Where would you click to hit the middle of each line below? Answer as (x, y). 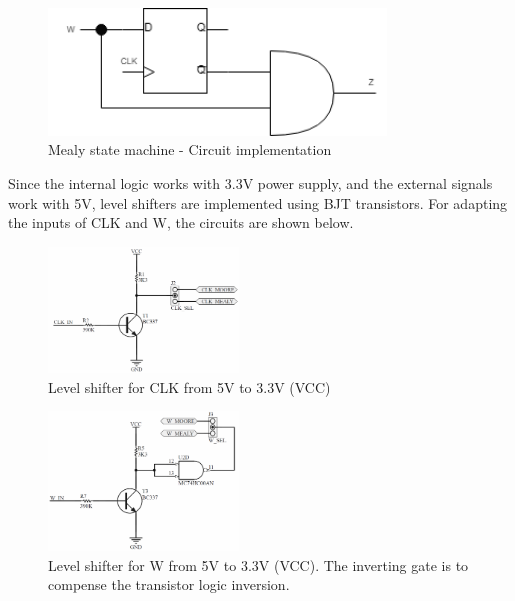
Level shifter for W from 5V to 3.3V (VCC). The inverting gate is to (258, 564)
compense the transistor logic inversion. (169, 584)
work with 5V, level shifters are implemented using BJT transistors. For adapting (258, 202)
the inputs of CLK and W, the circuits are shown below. (181, 222)
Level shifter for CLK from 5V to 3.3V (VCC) (189, 386)
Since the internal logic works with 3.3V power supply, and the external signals (250, 183)
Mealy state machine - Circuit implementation (190, 149)
